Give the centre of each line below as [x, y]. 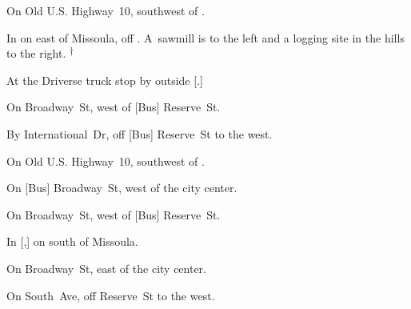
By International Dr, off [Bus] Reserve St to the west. [140, 133]
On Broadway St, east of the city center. [106, 268]
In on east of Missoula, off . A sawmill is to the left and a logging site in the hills [205, 37]
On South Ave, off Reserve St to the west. [111, 295]
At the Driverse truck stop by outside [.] [105, 80]
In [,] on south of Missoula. [72, 241]
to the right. [36, 53]
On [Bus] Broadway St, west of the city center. [122, 188]
